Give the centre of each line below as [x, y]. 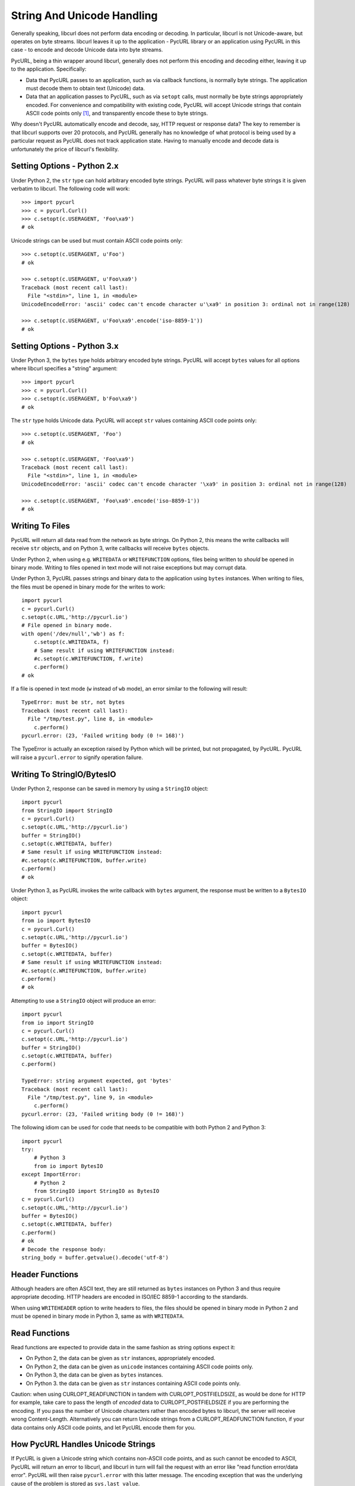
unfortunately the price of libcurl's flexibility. [65, 149]
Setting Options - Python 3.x [65, 346]
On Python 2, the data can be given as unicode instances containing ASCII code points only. [140, 1367]
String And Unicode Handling [84, 15]
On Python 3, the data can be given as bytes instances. [94, 1375]
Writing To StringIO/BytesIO [64, 774]
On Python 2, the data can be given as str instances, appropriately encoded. [121, 1358]
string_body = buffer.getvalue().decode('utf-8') [95, 1258]
